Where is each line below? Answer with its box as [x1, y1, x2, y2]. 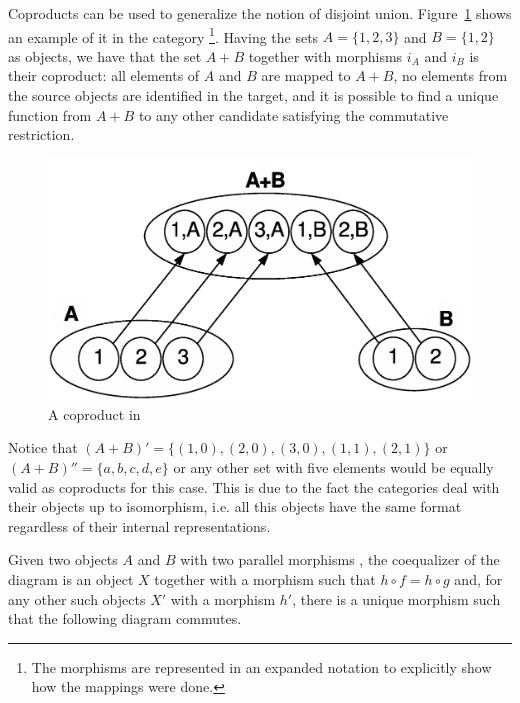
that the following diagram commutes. [8, 608, 242, 629]
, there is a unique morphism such [292, 588, 501, 609]
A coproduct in [48, 403, 141, 424]
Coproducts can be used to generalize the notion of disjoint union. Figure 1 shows [8, 3, 512, 23]
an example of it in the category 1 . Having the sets [8, 23, 319, 47]
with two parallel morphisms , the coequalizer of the [180, 549, 500, 570]
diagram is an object [8, 568, 134, 589]
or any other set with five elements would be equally [173, 456, 494, 477]
